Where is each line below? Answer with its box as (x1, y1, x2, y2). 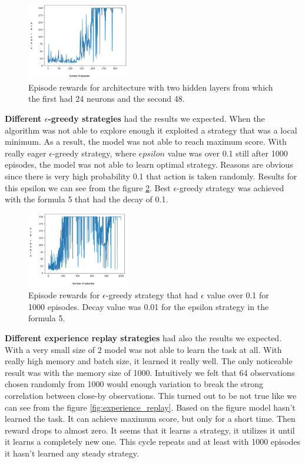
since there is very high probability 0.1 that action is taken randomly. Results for (5, 169, 297, 182)
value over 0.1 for (207, 289, 269, 301)
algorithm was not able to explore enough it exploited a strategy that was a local (5, 124, 297, 136)
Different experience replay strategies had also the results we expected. (5, 331, 282, 344)
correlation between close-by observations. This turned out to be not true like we (5, 389, 297, 401)
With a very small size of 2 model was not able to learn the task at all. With (5, 343, 282, 355)
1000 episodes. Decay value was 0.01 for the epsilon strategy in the (28, 300, 269, 312)
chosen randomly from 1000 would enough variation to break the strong (5, 378, 264, 390)
